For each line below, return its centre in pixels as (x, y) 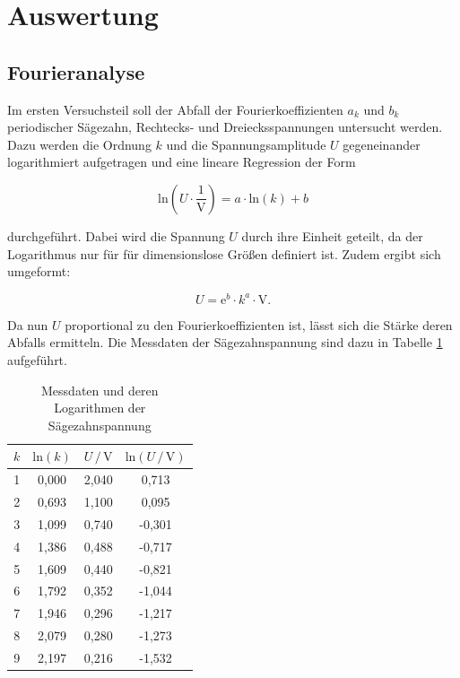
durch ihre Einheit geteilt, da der (332, 235)
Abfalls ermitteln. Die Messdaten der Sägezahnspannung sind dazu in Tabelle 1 (225, 342)
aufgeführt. (37, 360)
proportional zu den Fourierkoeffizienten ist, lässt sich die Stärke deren (259, 324)
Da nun (28, 324)
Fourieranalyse (76, 71)
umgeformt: (39, 271)
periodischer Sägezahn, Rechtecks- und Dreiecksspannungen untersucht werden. (225, 127)
